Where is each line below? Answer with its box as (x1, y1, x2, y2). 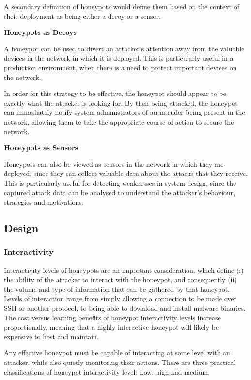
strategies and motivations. (4, 197, 84, 207)
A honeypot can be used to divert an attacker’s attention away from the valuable (4, 43, 245, 53)
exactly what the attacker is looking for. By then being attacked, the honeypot (4, 97, 238, 108)
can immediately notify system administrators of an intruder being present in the (4, 107, 245, 117)
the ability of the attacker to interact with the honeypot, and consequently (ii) (4, 274, 237, 285)
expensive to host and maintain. (4, 331, 99, 341)
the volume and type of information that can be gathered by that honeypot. (4, 284, 230, 294)
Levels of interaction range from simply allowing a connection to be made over (4, 293, 236, 303)
